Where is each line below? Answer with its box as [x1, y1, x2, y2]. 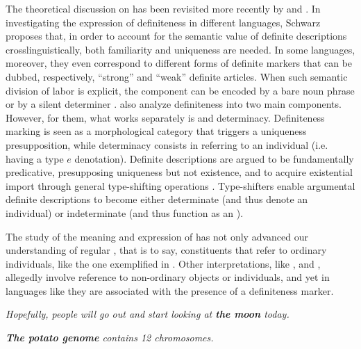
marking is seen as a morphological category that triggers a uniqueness [6, 124, 307, 138]
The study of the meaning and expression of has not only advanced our [6, 229, 308, 243]
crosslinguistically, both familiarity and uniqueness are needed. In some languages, [6, 42, 355, 56]
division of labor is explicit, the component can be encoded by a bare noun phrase [6, 83, 355, 97]
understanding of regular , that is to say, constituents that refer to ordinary [6, 243, 327, 257]
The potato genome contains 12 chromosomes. [6, 330, 214, 345]
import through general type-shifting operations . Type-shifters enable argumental [6, 178, 355, 193]
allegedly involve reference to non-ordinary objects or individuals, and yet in [6, 270, 330, 284]
